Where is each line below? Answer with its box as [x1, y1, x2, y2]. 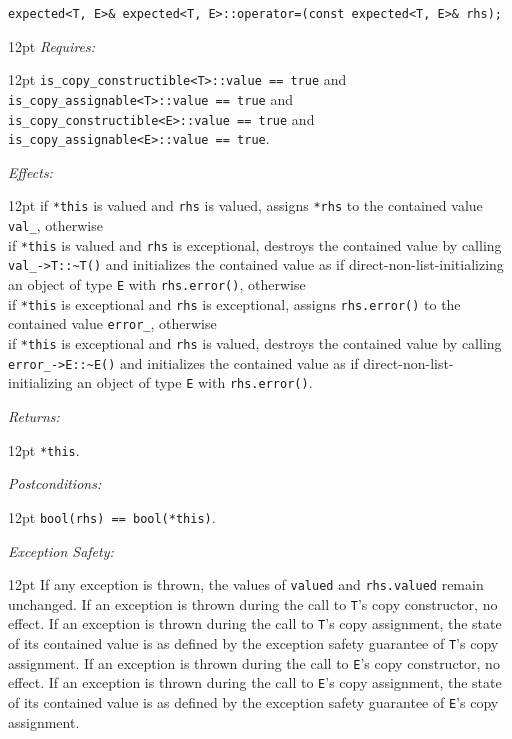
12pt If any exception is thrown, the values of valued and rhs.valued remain [8, 574, 484, 595]
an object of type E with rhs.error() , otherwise [8, 274, 306, 295]
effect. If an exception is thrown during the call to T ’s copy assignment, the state [8, 613, 502, 634]
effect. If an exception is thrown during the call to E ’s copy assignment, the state [8, 672, 502, 693]
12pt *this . [8, 439, 80, 460]
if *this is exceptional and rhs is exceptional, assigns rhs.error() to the [8, 293, 461, 314]
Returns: [8, 406, 60, 427]
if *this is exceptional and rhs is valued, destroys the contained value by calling [8, 333, 502, 354]
